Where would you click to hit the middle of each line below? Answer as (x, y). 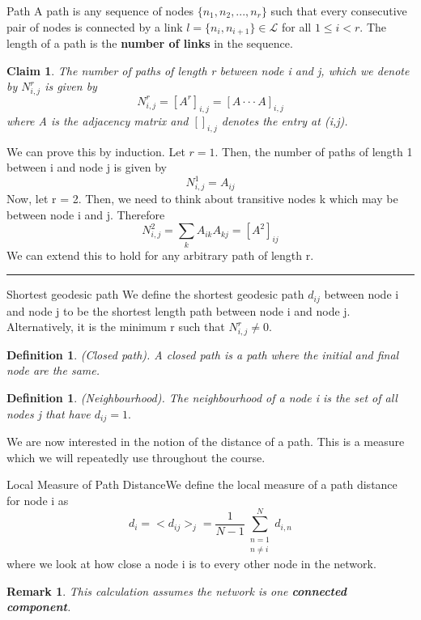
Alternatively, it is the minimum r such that (116, 327)
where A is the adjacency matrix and (98, 120)
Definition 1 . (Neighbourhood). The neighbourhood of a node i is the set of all (202, 398)
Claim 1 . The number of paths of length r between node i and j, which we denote (208, 70)
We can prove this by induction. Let (96, 151)
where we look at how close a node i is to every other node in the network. (191, 564)
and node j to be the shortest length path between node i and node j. (179, 310)
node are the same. (53, 370)
